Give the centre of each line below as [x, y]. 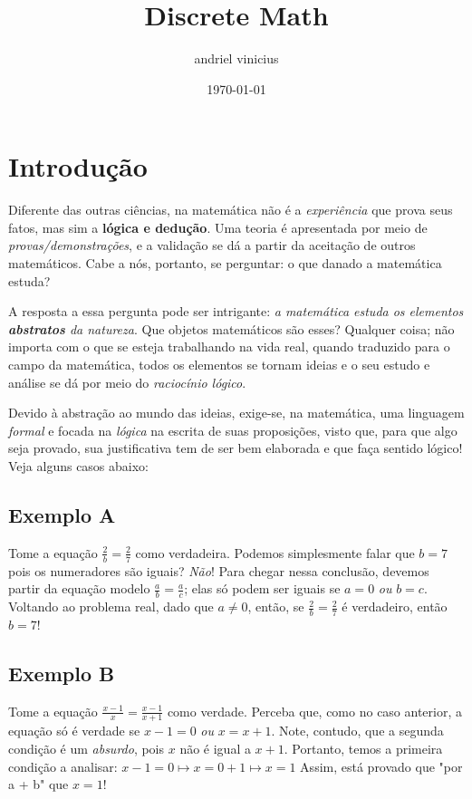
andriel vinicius [236, 58]
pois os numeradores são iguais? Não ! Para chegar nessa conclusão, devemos [219, 570]
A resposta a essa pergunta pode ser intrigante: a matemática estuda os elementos [236, 311]
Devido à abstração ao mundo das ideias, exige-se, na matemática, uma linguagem [236, 413]
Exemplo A [62, 514]
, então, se [276, 606]
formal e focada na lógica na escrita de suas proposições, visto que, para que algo [233, 430]
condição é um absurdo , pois [87, 749]
